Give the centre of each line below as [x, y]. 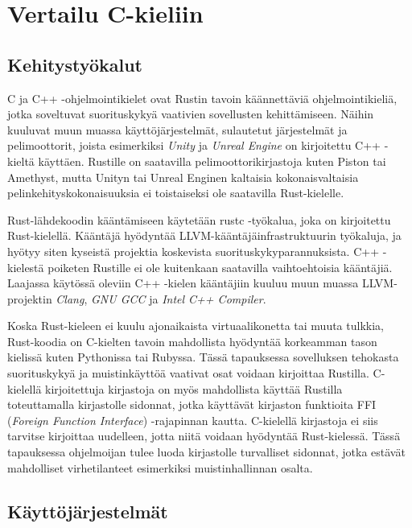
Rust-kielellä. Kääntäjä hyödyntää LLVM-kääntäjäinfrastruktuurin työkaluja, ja [204, 235]
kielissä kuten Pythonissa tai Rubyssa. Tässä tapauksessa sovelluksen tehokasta [203, 357]
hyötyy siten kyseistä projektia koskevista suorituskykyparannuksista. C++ [194, 251]
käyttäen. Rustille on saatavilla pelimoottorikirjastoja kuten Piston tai [212, 161]
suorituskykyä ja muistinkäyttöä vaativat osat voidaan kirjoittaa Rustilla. [188, 373]
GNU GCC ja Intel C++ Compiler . [178, 298]
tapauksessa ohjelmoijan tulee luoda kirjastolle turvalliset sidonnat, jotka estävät [206, 452]
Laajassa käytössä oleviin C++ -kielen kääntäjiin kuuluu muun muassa [183, 283]
